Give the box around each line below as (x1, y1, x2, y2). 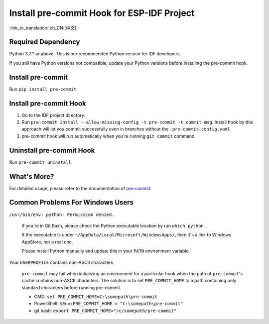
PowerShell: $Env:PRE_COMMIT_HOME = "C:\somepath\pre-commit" (34, 301, 183, 307)
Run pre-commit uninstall (9, 159, 72, 165)
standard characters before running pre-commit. (21, 284, 122, 291)
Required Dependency (9, 38, 80, 46)
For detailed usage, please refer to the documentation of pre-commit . (9, 185, 152, 191)
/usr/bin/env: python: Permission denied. (9, 212, 115, 217)
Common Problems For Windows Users (9, 198, 134, 207)
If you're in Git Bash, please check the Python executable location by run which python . (21, 222, 205, 228)
